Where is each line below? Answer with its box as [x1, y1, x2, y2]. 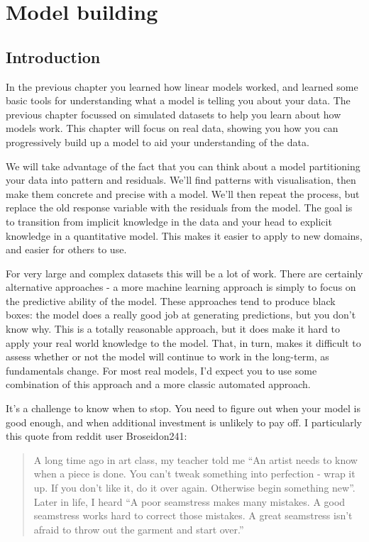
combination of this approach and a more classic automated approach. [6, 377, 311, 392]
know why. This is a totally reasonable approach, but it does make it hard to [6, 321, 340, 336]
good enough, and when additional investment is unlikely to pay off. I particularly [6, 414, 362, 429]
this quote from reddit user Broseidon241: [6, 428, 187, 443]
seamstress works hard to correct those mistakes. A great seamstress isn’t [33, 508, 353, 523]
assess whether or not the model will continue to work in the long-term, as [6, 349, 329, 364]
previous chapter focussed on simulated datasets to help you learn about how [6, 106, 341, 121]
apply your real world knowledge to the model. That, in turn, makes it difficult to [6, 335, 361, 350]
